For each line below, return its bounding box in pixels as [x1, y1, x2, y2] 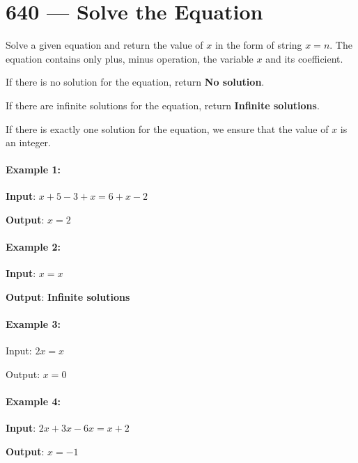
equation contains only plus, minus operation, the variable [6, 51, 254, 65]
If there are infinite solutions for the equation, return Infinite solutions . [6, 97, 320, 112]
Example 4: [6, 394, 61, 409]
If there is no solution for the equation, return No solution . [6, 74, 265, 89]
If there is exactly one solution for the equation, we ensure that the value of [6, 121, 329, 136]
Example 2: [6, 240, 61, 254]
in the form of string [215, 38, 302, 52]
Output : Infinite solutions [6, 290, 130, 304]
